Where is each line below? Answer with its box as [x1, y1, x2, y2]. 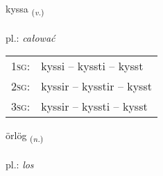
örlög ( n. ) [6, 128, 44, 145]
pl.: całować [6, 30, 55, 45]
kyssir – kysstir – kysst [41, 78, 152, 95]
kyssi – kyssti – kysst [41, 58, 144, 74]
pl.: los [6, 157, 34, 172]
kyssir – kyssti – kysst [41, 98, 148, 115]
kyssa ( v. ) [6, 1, 44, 17]
